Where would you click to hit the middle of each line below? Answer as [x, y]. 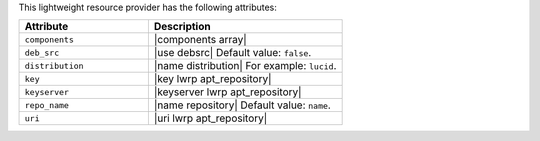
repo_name [47, 105]
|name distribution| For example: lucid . [245, 66]
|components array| [200, 40]
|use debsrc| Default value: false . [232, 53]
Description [182, 27]
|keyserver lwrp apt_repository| [227, 92]
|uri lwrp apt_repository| [210, 118]
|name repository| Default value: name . [242, 105]
